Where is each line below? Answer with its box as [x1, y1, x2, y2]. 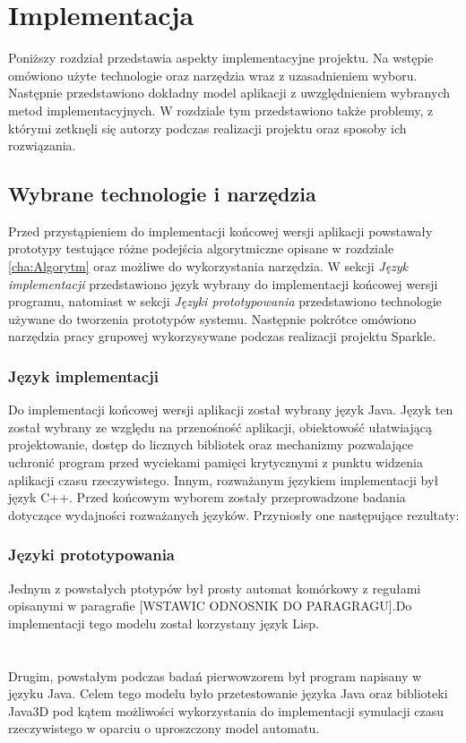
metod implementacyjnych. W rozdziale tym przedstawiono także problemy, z [8, 100, 434, 119]
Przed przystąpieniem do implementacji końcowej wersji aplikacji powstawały [8, 221, 433, 240]
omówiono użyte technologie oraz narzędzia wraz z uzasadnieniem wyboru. [8, 65, 418, 84]
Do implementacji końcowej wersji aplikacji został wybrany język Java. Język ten [8, 400, 453, 419]
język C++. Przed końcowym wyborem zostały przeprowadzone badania [8, 488, 406, 507]
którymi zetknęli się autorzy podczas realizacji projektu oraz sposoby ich [8, 118, 407, 137]
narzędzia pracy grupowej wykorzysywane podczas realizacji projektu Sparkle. [8, 327, 436, 346]
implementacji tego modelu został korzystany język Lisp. [8, 613, 319, 632]
